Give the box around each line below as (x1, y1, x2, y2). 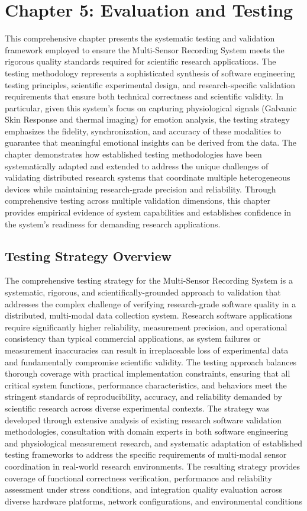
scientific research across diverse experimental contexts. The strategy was (5, 401, 270, 414)
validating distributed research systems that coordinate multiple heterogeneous (5, 171, 290, 184)
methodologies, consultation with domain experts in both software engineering (5, 425, 289, 438)
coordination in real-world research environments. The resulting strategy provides (5, 459, 300, 472)
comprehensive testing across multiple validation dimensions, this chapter (5, 194, 271, 207)
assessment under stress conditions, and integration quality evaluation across (5, 483, 283, 496)
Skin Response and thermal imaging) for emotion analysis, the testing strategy (5, 113, 290, 126)
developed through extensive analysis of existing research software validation (5, 413, 282, 426)
